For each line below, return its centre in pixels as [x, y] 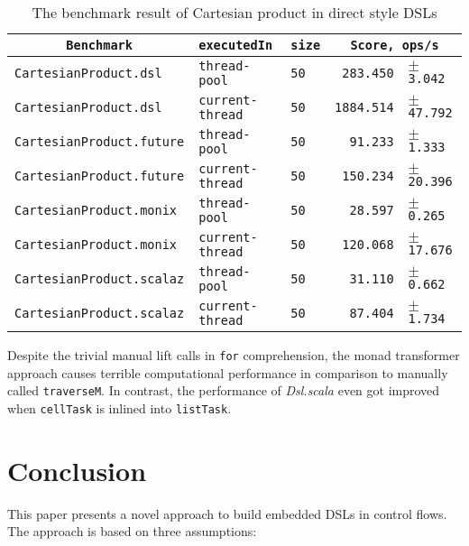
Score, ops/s [395, 45]
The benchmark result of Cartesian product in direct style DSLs [234, 12]
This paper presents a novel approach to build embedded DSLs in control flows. [227, 513]
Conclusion [77, 470]
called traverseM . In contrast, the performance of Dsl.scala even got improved [224, 390]
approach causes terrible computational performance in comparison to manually [228, 372]
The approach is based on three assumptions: [132, 531]
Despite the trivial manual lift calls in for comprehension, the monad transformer [234, 355]
